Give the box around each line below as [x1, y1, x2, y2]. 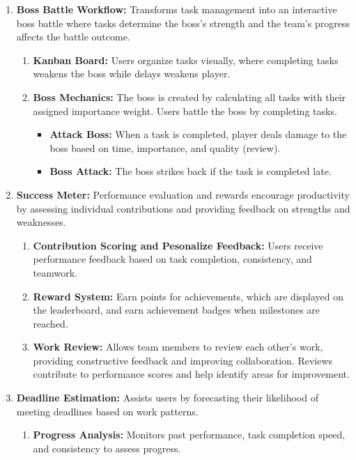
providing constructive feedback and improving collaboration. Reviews [33, 353, 333, 367]
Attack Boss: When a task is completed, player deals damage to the [49, 127, 347, 141]
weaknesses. [16, 215, 66, 229]
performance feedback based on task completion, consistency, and [33, 252, 312, 266]
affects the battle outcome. [16, 29, 130, 44]
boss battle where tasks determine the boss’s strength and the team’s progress [16, 15, 350, 30]
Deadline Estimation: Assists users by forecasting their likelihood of [16, 390, 318, 405]
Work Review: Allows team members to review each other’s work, [33, 339, 323, 354]
